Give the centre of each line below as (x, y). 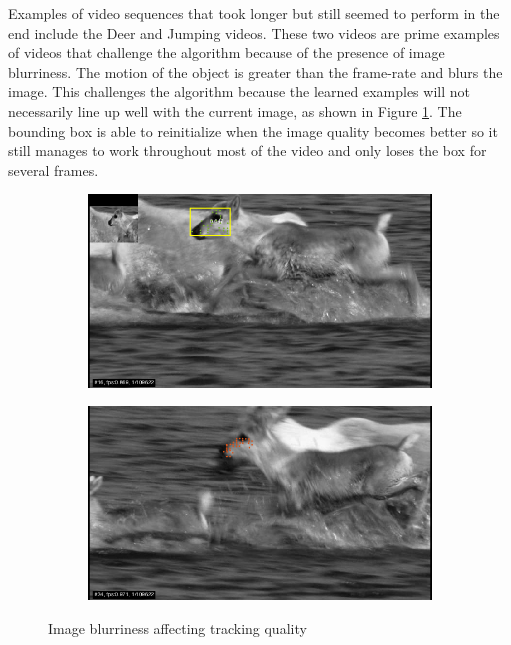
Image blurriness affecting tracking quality (177, 627)
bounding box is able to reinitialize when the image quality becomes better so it (253, 130)
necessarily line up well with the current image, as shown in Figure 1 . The (235, 110)
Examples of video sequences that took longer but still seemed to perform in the (254, 13)
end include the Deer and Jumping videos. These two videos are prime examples (254, 32)
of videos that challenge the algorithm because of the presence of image (226, 52)
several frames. (53, 169)
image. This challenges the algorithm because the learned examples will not (239, 91)
